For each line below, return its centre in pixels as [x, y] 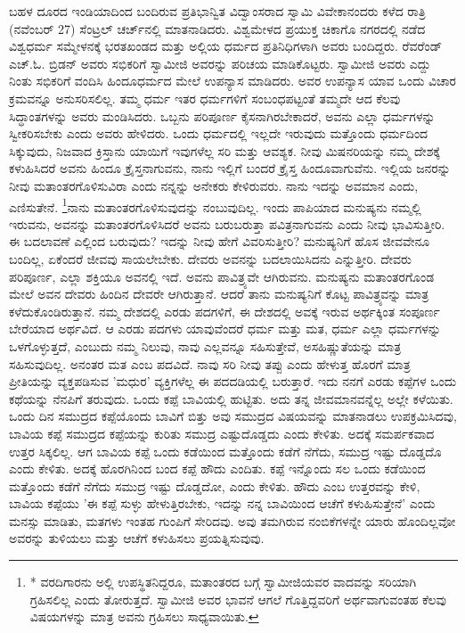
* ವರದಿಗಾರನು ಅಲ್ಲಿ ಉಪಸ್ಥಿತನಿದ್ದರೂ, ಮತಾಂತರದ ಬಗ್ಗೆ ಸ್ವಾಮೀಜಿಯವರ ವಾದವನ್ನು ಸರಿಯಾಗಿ [223, 582]
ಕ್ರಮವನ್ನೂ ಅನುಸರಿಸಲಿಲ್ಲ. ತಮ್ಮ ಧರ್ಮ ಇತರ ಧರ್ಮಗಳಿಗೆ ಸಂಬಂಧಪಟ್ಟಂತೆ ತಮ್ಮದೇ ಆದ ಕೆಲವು [205, 98]
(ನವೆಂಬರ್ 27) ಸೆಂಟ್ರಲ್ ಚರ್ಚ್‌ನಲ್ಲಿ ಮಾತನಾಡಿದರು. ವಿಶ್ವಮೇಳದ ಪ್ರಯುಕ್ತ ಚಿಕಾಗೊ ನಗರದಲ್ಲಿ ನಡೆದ [217, 28]
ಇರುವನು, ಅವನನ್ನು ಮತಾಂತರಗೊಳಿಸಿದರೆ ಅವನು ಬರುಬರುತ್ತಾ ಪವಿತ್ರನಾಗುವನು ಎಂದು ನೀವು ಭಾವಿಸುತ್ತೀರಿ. [227, 223]
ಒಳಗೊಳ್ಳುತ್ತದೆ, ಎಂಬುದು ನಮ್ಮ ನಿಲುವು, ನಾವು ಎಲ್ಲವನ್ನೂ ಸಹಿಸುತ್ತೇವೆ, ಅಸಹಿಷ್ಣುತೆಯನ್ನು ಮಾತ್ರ [205, 345]
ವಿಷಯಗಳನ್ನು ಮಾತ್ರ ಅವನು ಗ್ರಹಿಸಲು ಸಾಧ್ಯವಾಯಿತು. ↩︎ [144, 617]
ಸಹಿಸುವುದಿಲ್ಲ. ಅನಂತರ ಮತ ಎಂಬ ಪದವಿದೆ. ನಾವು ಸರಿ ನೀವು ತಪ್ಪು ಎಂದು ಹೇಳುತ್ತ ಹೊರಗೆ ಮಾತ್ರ [210, 363]
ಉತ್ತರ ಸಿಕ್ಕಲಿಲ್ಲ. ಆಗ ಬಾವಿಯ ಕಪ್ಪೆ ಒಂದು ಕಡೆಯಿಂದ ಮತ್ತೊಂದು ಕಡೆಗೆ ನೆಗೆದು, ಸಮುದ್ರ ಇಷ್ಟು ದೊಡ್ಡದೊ [225, 451]
